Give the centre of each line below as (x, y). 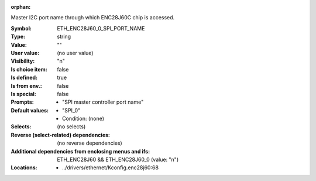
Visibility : (23, 61)
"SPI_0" (71, 110)
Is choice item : (29, 69)
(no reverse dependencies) (90, 143)
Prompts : (23, 102)
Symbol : (21, 28)
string (64, 37)
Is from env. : (26, 86)
